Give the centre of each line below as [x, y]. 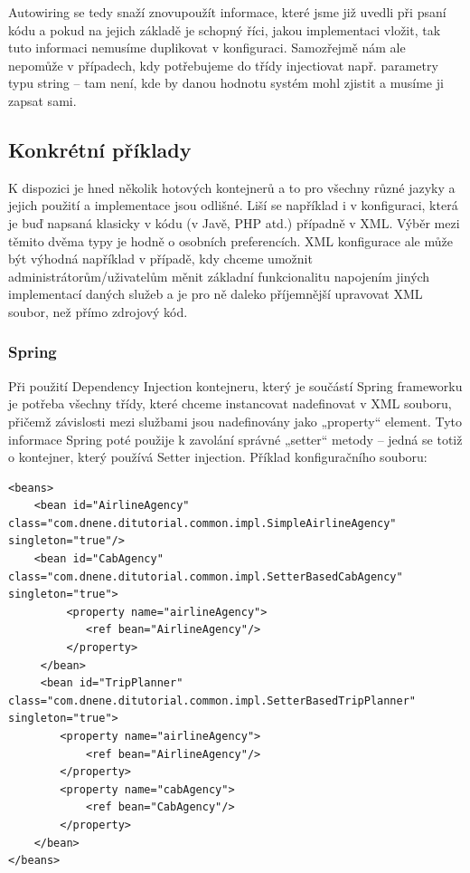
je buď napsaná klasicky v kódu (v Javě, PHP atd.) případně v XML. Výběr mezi [234, 222]
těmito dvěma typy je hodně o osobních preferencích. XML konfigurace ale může [230, 240]
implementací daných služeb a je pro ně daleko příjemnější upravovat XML [216, 294]
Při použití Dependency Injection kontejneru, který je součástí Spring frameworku [235, 385]
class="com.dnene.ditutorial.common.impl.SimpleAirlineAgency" [202, 523]
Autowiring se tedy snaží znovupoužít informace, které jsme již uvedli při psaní [227, 12]
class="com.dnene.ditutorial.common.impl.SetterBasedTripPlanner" [212, 700]
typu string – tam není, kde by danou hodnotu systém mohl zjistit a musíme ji [226, 83]
